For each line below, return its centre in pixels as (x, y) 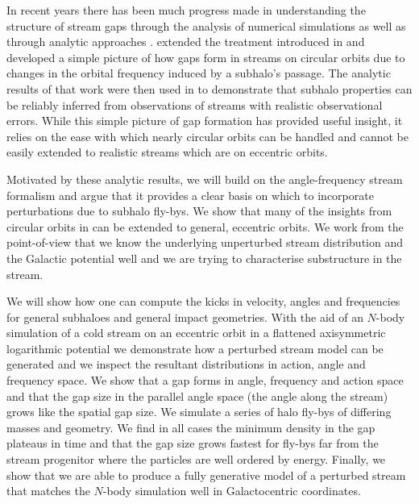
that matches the (48, 491)
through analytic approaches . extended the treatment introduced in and (186, 42)
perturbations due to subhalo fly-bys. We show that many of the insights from (199, 211)
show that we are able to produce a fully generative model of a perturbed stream (206, 475)
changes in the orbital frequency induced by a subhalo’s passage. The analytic (199, 73)
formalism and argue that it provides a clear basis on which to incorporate (190, 195)
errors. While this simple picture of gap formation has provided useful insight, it (205, 121)
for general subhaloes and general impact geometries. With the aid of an (185, 317)
